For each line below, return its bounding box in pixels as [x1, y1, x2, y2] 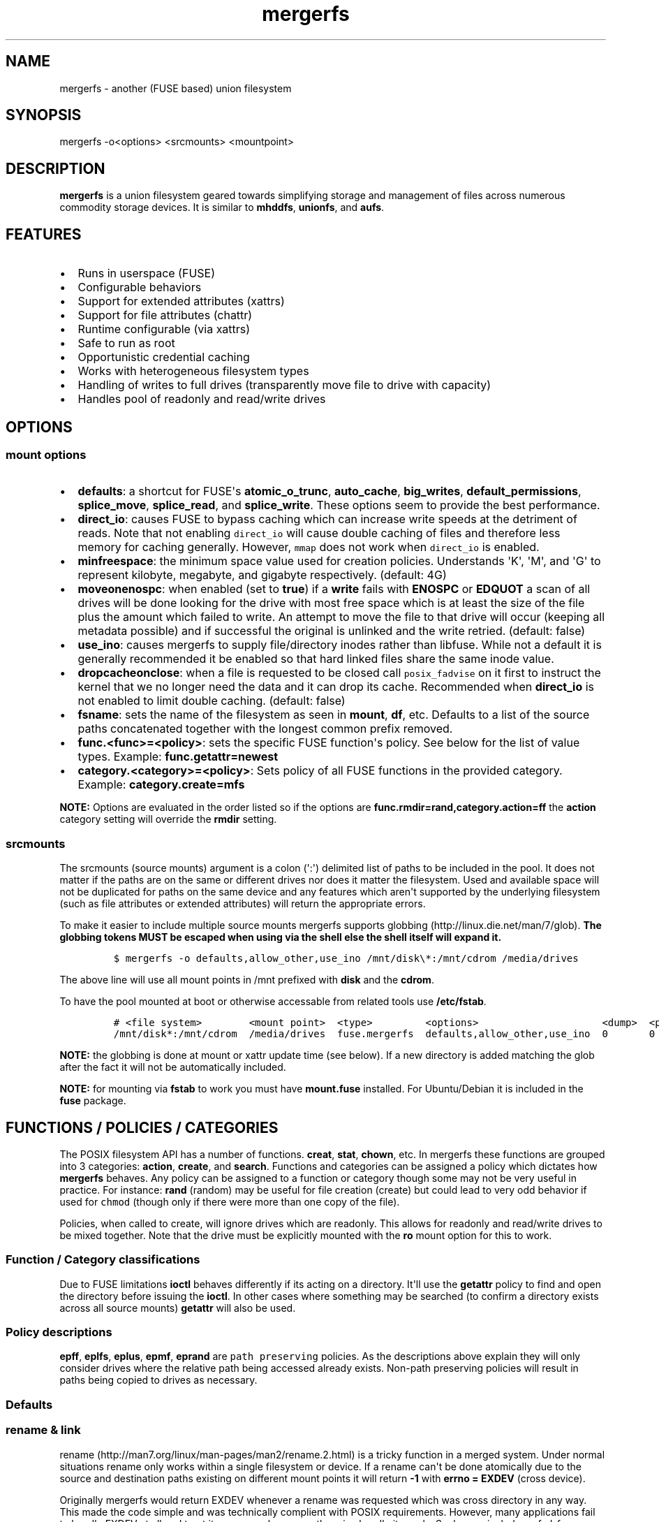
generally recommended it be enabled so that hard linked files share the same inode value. [77, 652, 554, 666]
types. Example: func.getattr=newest [77, 749, 279, 764]
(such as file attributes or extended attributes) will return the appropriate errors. [59, 898, 426, 910]
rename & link [6, 1423, 81, 1437]
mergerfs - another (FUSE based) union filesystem [59, 82, 292, 94]
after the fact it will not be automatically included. [59, 1061, 286, 1074]
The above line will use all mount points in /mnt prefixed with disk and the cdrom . [59, 974, 434, 986]
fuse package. [59, 1095, 126, 1107]
